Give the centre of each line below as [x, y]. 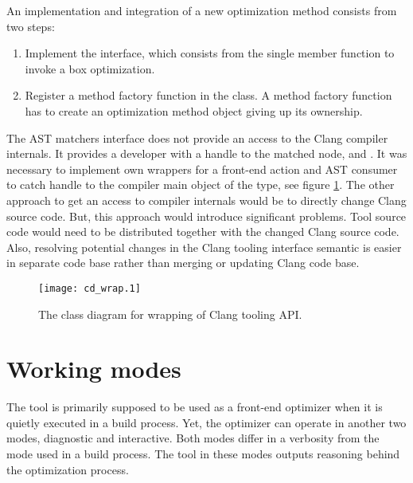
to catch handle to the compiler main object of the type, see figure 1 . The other [201, 185]
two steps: [31, 26]
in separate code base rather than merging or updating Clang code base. [183, 263]
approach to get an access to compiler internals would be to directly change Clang [206, 200]
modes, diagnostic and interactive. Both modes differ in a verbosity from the [193, 438]
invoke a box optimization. [90, 68]
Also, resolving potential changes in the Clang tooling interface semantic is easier [204, 247]
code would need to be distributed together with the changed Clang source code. [203, 232]
